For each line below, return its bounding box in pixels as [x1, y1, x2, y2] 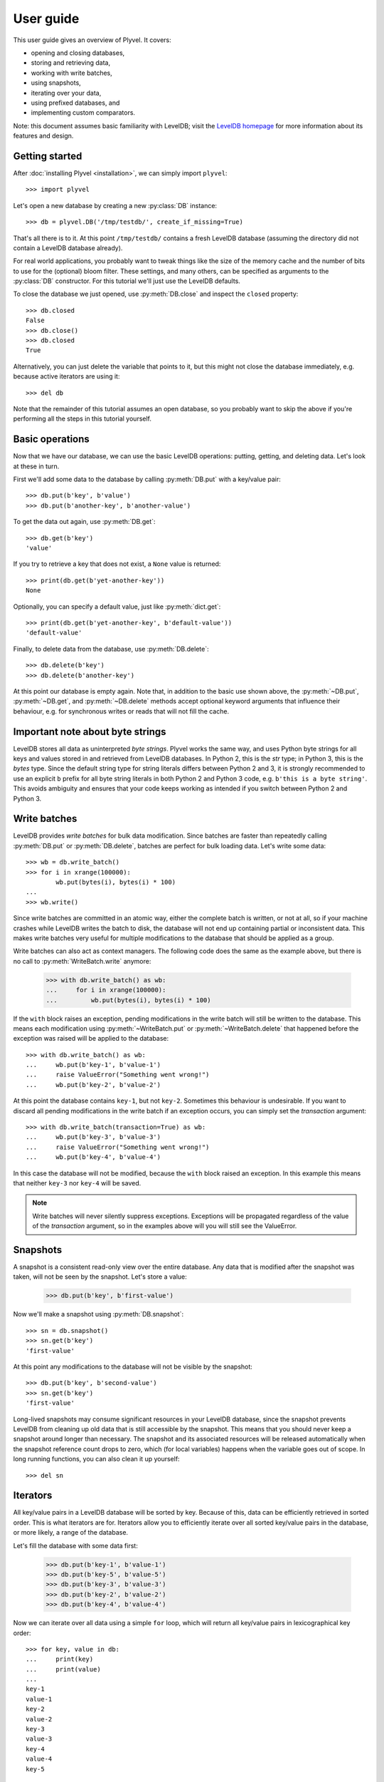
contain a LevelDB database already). [13, 243, 123, 252]
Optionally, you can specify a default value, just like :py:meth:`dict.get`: [13, 602, 221, 611]
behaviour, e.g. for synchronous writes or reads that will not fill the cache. [13, 706, 230, 716]
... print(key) [26, 1655, 94, 1664]
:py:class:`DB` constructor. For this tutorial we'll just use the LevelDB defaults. [13, 277, 241, 285]
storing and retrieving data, [31, 58, 110, 67]
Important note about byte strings [13, 726, 166, 738]
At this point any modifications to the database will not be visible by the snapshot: [13, 1362, 252, 1371]
